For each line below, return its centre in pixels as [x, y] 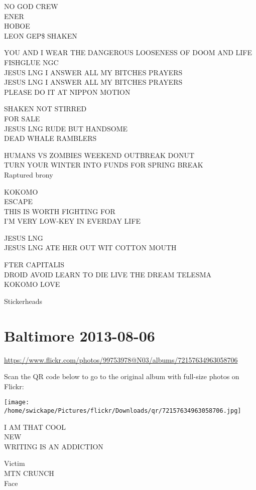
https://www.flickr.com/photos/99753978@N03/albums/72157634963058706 [121, 359]
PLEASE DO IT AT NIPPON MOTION [67, 92]
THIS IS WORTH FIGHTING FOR [60, 211]
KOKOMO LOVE [32, 284]
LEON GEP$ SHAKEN [41, 35]
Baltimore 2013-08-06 [80, 335]
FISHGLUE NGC [31, 62]
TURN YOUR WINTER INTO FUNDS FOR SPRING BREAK [104, 165]
